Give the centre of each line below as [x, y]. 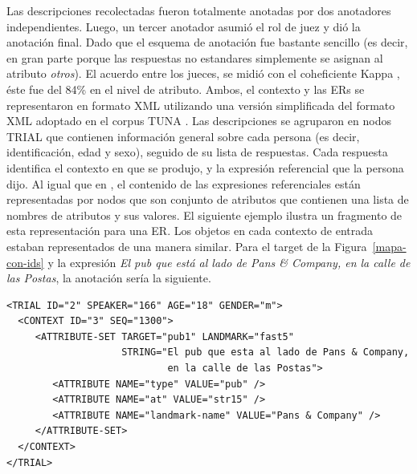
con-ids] [25, 262]
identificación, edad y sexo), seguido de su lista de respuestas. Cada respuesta [197, 152]
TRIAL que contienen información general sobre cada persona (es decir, [183, 136]
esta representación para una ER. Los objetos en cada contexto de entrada [190, 231]
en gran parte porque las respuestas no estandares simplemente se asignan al [195, 57]
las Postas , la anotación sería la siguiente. [109, 278]
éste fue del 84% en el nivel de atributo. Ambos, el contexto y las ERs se [186, 89]
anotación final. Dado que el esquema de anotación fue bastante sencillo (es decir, [207, 42]
